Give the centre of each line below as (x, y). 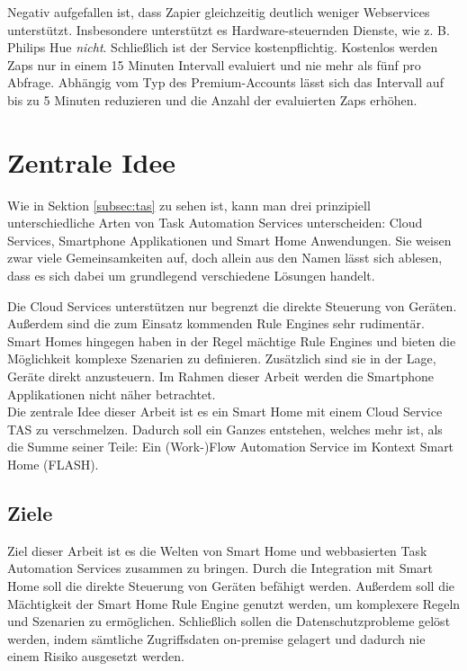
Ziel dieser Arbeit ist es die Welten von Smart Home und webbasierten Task (217, 550)
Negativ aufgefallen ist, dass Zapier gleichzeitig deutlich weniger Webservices (219, 12)
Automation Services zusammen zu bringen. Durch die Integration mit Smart (220, 568)
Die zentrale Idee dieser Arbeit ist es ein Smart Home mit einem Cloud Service (225, 412)
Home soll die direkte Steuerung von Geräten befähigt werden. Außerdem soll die (231, 585)
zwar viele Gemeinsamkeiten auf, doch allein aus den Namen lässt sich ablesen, (225, 258)
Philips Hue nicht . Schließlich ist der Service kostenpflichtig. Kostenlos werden (223, 47)
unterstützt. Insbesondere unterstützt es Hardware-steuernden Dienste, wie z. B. (229, 29)
